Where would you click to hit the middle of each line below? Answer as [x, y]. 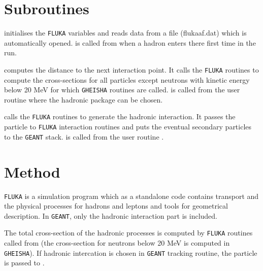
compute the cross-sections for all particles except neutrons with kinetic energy [127, 79]
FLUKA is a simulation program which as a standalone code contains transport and [131, 196]
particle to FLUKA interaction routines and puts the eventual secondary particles [128, 127]
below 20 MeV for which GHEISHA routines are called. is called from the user [122, 90]
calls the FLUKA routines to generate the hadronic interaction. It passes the [120, 116]
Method [32, 171]
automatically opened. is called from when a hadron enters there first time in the [130, 42]
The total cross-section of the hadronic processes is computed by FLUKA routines [128, 233]
